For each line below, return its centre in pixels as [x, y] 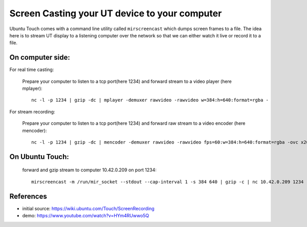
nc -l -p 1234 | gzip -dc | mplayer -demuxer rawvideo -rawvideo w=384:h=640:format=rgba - [150, 100]
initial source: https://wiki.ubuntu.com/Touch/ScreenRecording [88, 208]
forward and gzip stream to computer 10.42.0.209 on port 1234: [90, 170]
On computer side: [40, 58]
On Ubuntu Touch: [39, 157]
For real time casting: [32, 70]
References [28, 196]
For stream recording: [32, 111]
